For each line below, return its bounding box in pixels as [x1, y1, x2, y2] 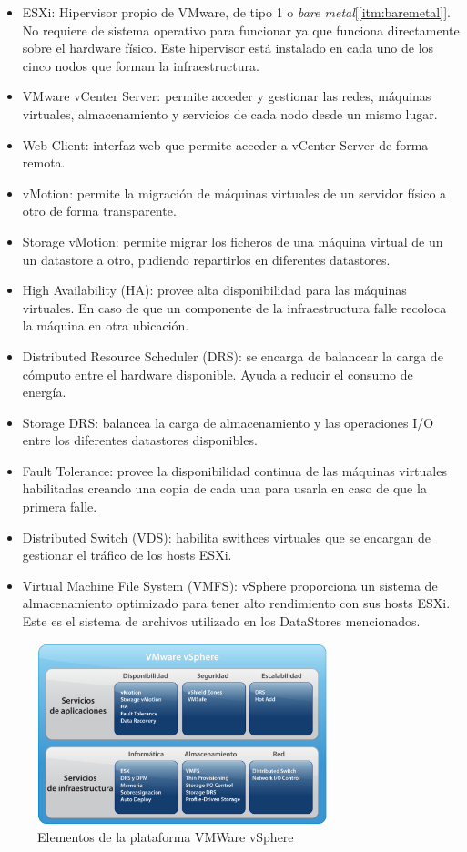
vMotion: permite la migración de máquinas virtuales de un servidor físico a [22, 183, 447, 202]
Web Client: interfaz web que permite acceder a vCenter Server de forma [22, 135, 429, 154]
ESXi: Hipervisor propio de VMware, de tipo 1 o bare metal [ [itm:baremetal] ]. [22, 3, 451, 21]
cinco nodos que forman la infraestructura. [22, 56, 259, 75]
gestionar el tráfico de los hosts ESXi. [22, 545, 232, 564]
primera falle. [22, 497, 97, 516]
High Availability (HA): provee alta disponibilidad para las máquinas [22, 280, 407, 299]
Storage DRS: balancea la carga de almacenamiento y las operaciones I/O [22, 412, 434, 431]
